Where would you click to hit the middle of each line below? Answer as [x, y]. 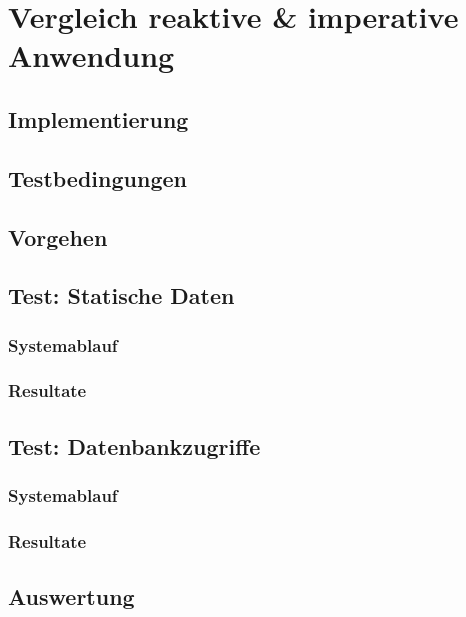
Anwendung [91, 55]
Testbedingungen [97, 177]
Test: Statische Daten [121, 295]
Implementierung [98, 118]
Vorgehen [58, 236]
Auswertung [71, 596]
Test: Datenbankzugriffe [134, 445]
